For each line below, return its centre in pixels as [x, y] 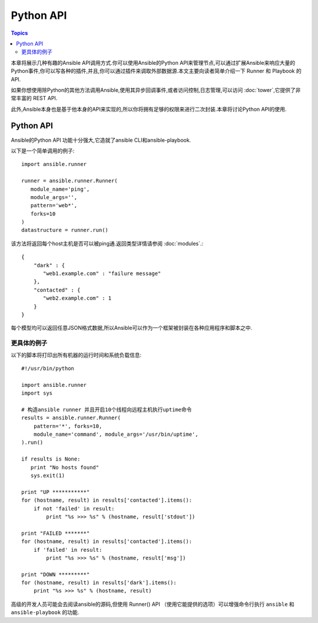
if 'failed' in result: [68, 550]
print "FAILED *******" [56, 533]
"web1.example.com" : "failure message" [102, 274]
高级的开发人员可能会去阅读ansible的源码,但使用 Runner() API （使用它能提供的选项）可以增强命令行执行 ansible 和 [153, 604]
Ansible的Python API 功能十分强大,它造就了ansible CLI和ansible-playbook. [101, 140]
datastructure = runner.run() [65, 230]
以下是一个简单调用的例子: [43, 151]
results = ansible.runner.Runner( [71, 418]
